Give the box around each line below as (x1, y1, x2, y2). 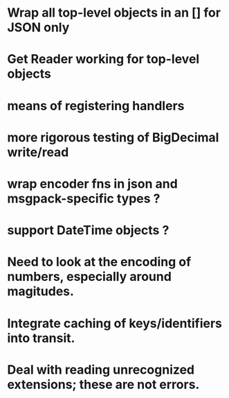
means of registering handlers (7, 98, 185, 114)
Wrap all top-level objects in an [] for (7, 5, 221, 21)
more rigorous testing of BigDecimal (7, 130, 219, 145)
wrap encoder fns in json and (7, 175, 178, 191)
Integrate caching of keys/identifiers (7, 315, 223, 331)
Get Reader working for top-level (7, 51, 200, 67)
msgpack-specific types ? (7, 191, 161, 206)
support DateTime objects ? (7, 223, 170, 239)
